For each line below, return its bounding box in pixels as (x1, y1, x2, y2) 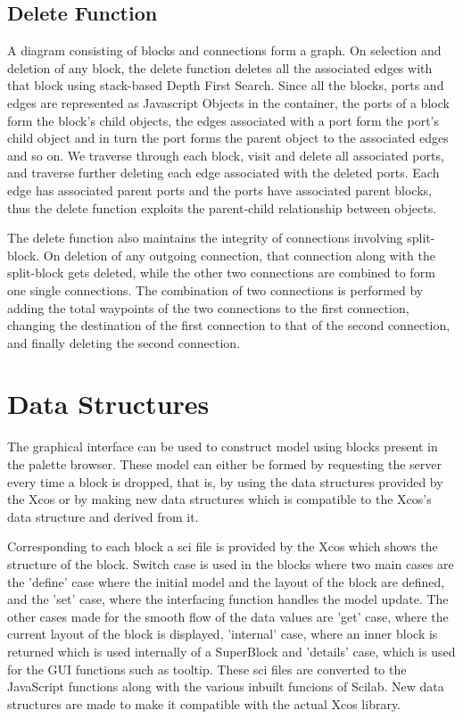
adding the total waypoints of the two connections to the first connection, (7, 298, 409, 317)
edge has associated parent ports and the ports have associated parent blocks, (7, 180, 432, 199)
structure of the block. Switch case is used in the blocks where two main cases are (7, 554, 454, 573)
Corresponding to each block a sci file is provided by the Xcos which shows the (7, 537, 438, 556)
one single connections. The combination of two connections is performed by (7, 280, 424, 299)
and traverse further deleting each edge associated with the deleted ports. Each (7, 163, 440, 182)
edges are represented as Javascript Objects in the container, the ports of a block (7, 93, 450, 112)
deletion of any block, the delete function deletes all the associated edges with (7, 58, 433, 77)
